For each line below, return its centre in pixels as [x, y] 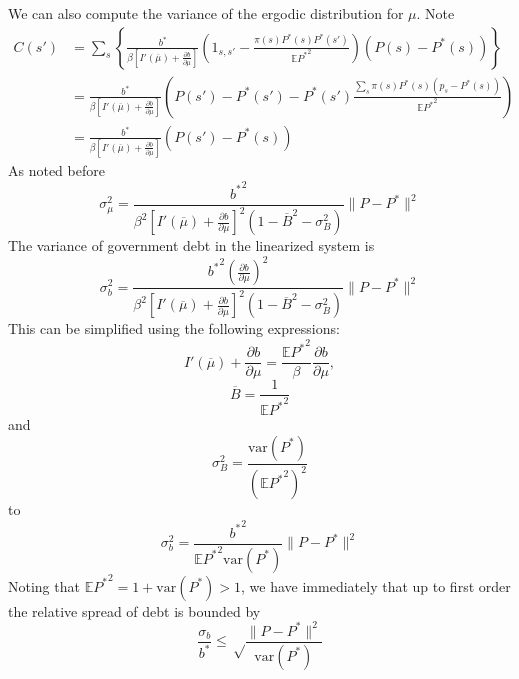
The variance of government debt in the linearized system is [191, 245]
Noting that [44, 585]
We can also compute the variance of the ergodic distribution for [206, 13]
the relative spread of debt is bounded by [134, 610]
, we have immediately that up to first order [376, 585]
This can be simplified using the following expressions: [174, 328]
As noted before [56, 170]
